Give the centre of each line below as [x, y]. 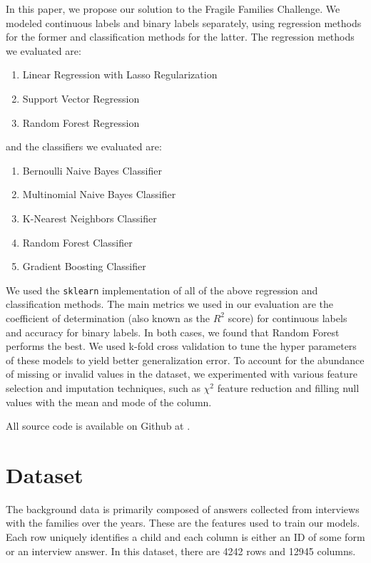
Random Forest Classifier [77, 242]
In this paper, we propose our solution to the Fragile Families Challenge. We [173, 9]
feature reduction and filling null [288, 387]
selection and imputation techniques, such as [103, 387]
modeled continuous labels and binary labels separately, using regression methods [184, 22]
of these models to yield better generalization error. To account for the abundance [185, 360]
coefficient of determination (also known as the [108, 317]
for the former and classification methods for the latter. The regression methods [180, 37]
